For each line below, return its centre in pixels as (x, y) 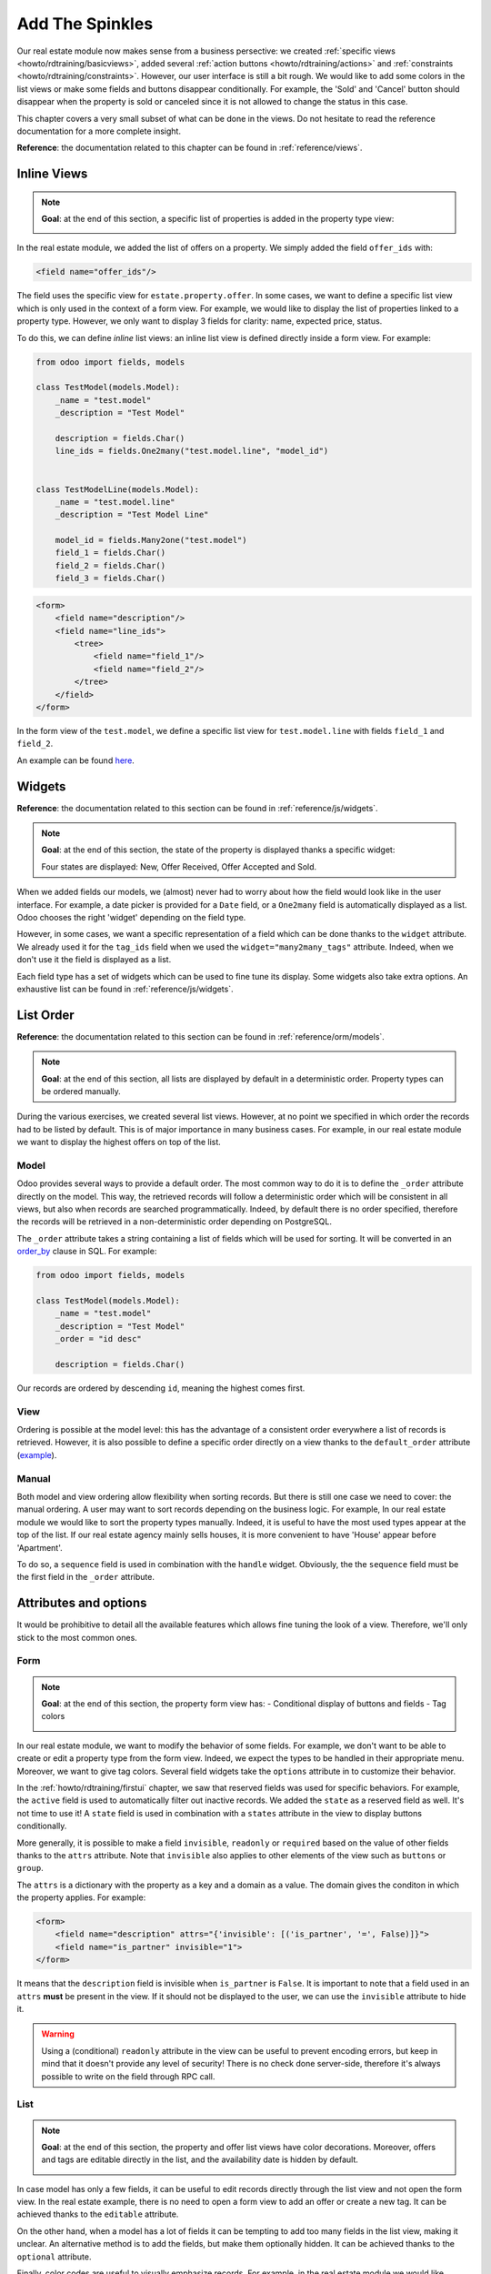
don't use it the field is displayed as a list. (94, 960)
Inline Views (52, 174)
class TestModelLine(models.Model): (118, 489)
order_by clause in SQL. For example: (87, 1252)
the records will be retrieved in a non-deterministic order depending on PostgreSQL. (174, 1222)
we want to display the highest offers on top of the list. (119, 1142)
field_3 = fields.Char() (110, 579)
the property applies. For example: (81, 1897)
